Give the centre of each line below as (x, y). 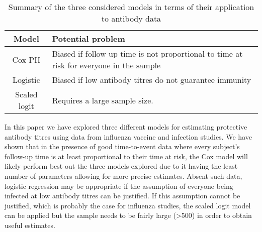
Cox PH (26, 59)
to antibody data (131, 18)
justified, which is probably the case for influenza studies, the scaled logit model (128, 205)
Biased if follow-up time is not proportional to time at (147, 53)
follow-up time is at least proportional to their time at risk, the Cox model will (126, 156)
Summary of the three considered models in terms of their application (131, 7)
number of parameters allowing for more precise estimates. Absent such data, (123, 176)
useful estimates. (30, 225)
